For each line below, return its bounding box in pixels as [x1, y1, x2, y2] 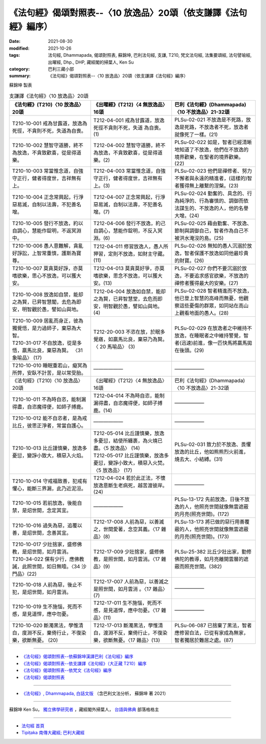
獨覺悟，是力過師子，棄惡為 [12, 325, 76, 332]
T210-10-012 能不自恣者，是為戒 [12, 415, 87, 422]
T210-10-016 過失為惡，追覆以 [12, 522, 82, 529]
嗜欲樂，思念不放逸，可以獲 [93, 272, 158, 279]
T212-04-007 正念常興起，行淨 [93, 194, 166, 201]
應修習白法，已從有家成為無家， [174, 630, 249, 636]
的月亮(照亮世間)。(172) [174, 511, 229, 518]
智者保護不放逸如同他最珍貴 [184, 250, 249, 257]
